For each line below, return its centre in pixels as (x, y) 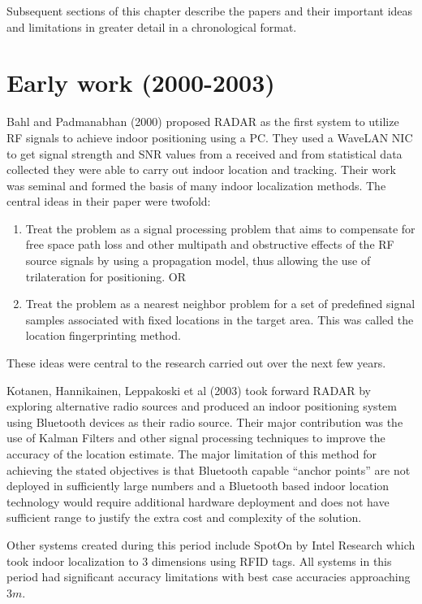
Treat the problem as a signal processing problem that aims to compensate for (220, 228)
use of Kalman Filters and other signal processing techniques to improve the (196, 438)
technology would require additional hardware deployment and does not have (198, 501)
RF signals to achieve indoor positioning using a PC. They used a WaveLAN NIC (210, 137)
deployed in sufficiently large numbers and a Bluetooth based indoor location (198, 486)
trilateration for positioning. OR (106, 276)
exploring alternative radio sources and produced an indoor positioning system (202, 406)
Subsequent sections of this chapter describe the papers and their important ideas (210, 11)
